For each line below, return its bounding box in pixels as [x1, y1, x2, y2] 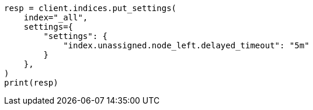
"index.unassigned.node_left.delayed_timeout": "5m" [63, 41, 309, 50]
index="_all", [23, 13, 88, 22]
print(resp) [4, 78, 58, 87]
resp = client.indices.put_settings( [4, 3, 177, 13]
